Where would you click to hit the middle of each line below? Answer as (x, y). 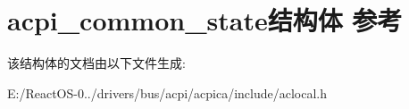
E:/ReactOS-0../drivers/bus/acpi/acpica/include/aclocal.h (167, 92)
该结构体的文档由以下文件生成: (96, 63)
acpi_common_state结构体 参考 (205, 20)
